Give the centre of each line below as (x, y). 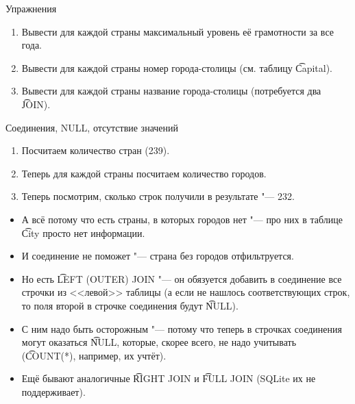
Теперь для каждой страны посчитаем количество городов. (144, 173)
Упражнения (31, 8)
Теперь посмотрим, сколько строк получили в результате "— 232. (158, 196)
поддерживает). (53, 391)
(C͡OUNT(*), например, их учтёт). (94, 355)
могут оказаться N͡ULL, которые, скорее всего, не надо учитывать (159, 342)
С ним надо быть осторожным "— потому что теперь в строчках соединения (182, 328)
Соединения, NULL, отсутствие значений (92, 127)
